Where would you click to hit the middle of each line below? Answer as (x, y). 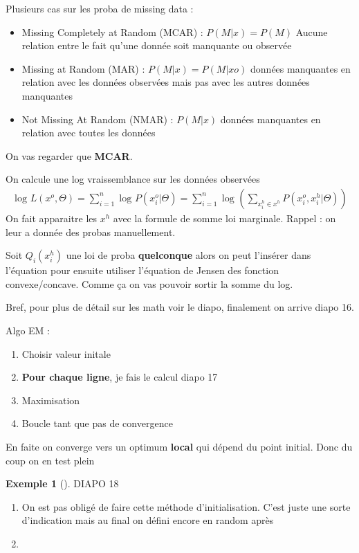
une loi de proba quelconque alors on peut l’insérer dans (188, 255)
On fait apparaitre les (52, 218)
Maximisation (51, 400)
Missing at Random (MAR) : (83, 68)
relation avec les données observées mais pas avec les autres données (166, 82)
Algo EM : (28, 330)
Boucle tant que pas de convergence (97, 423)
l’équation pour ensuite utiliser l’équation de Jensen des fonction (142, 270)
